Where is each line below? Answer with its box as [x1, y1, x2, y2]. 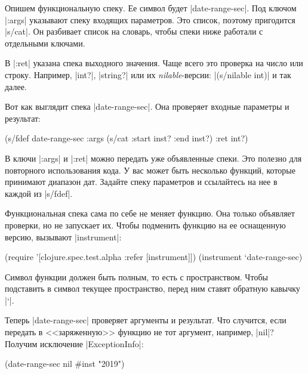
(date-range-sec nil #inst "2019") [5, 357, 125, 370]
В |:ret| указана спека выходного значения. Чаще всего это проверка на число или [5, 57, 303, 69]
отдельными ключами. [5, 36, 85, 49]
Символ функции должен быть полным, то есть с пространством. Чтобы [5, 270, 268, 283]
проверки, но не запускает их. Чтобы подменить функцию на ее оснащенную [5, 218, 286, 231]
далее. [5, 80, 27, 92]
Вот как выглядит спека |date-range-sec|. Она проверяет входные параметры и [5, 100, 289, 113]
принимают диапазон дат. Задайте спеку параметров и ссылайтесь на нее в [5, 175, 278, 188]
